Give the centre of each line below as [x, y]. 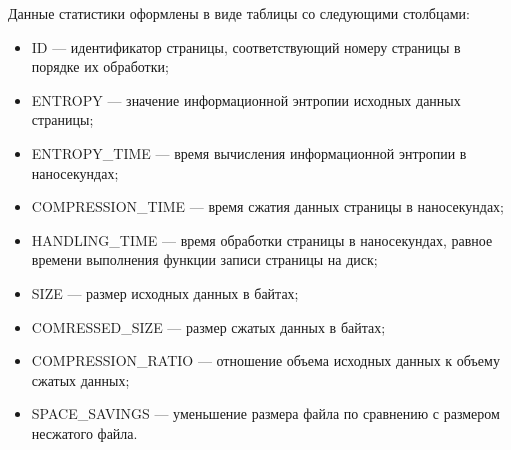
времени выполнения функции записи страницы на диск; [204, 259]
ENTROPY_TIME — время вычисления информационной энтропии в [249, 152]
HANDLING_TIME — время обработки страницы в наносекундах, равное [262, 239]
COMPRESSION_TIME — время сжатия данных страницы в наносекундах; [268, 206]
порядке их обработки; [100, 66]
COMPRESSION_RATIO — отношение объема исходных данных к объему [265, 360]
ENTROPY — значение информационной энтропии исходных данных [246, 99]
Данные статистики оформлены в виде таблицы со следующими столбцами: [239, 13]
